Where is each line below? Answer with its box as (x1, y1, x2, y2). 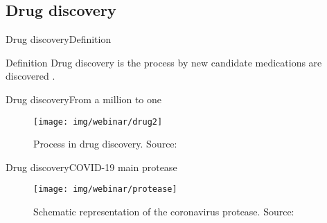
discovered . (6, 69, 55, 83)
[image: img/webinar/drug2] (33, 116, 163, 127)
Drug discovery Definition (6, 32, 112, 46)
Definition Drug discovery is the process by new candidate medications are (6, 55, 322, 69)
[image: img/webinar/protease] (33, 184, 177, 195)
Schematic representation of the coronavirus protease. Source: (33, 204, 294, 219)
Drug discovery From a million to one (6, 91, 161, 106)
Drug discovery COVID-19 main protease (6, 159, 177, 174)
